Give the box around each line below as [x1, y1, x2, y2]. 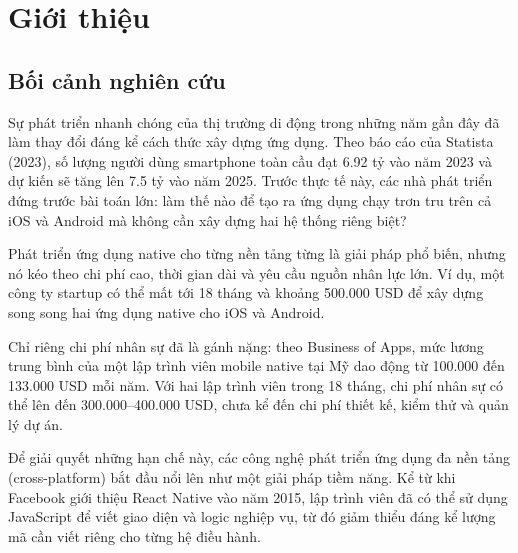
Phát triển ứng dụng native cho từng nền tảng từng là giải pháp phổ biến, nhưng [8, 243, 506, 264]
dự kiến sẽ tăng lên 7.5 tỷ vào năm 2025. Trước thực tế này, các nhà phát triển [8, 170, 493, 191]
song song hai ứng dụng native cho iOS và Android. [8, 301, 325, 322]
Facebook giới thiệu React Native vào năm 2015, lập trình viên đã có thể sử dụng [8, 486, 508, 507]
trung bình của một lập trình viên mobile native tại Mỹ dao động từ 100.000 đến [8, 355, 505, 376]
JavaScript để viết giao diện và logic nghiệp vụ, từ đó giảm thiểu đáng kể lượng [8, 506, 496, 527]
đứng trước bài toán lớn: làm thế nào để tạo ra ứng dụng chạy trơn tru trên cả [8, 189, 492, 210]
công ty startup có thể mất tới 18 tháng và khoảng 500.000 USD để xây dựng [8, 282, 484, 303]
